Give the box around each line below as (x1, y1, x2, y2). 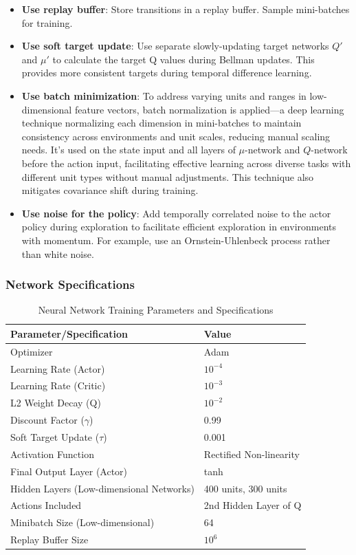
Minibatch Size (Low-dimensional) (10, 515, 155, 530)
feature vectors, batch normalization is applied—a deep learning (74, 102, 344, 116)
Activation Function (10, 446, 94, 461)
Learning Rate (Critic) (10, 378, 106, 393)
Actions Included (10, 498, 82, 512)
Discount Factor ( (10, 413, 85, 427)
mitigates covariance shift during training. (21, 183, 199, 197)
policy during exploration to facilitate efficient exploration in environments (21, 219, 337, 234)
